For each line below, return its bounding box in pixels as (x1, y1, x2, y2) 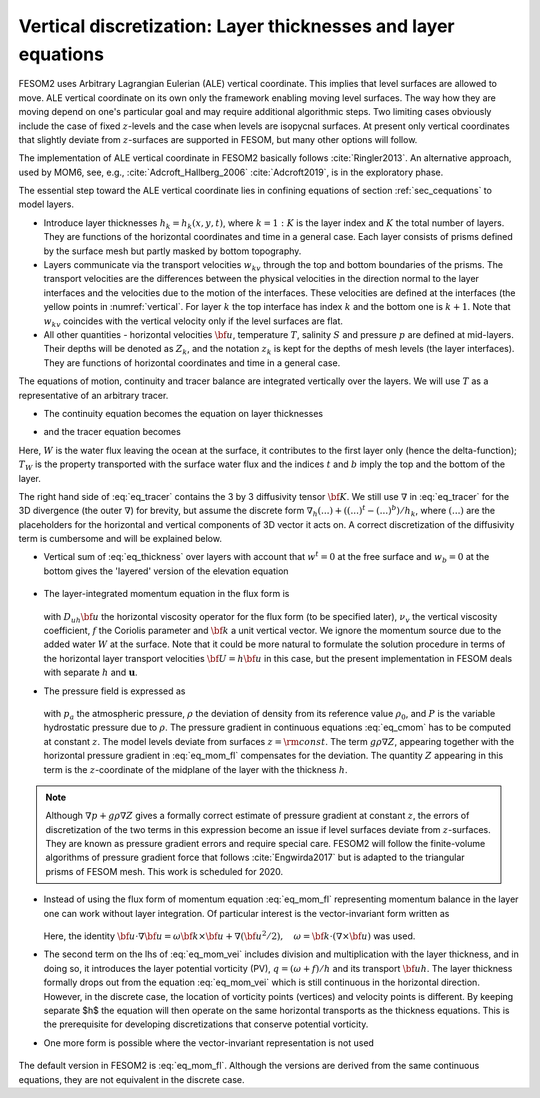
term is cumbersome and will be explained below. (18, 533, 222, 545)
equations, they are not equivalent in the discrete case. (18, 1073, 245, 1085)
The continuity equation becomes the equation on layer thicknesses (43, 407, 324, 419)
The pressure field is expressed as (43, 685, 186, 697)
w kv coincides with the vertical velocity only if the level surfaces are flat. (43, 315, 344, 329)
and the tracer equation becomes (43, 426, 182, 438)
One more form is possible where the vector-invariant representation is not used (43, 1036, 375, 1049)
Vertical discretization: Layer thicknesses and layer (18, 15, 455, 37)
